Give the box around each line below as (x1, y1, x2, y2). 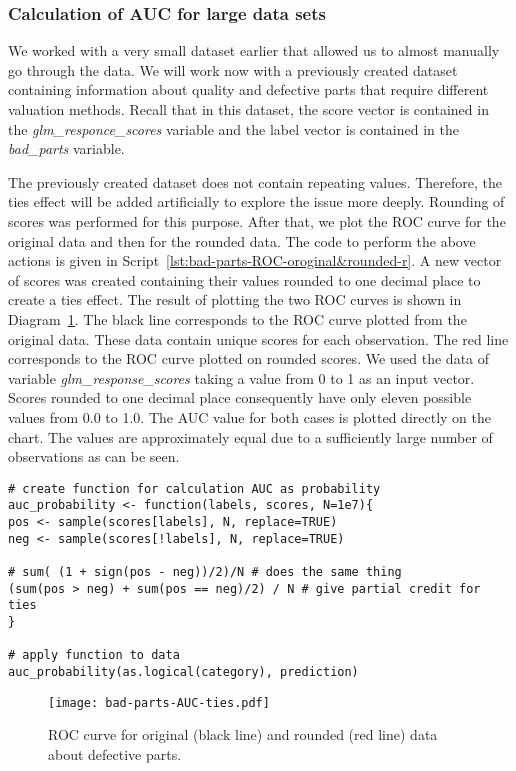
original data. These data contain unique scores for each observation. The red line (8, 328, 509, 349)
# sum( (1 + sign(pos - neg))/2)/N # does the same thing (8, 564, 402, 579)
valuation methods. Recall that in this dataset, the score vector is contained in (8, 99, 489, 119)
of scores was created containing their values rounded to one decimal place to (8, 269, 481, 290)
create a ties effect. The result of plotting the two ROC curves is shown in (8, 289, 462, 310)
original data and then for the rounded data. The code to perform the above (8, 230, 476, 251)
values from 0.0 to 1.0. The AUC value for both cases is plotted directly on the (8, 406, 491, 427)
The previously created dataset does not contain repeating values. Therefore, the (8, 171, 502, 192)
